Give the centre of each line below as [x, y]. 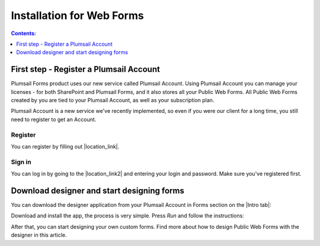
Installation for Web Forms [78, 15]
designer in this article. [39, 235]
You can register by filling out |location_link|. [65, 146]
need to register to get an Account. [54, 119]
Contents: [24, 33]
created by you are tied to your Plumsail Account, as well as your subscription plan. [113, 100]
